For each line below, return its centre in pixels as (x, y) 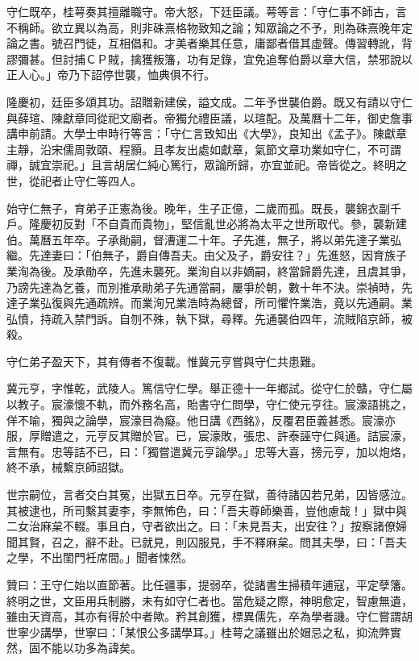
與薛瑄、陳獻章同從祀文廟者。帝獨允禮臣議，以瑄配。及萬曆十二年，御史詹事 (209, 117)
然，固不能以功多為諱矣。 (74, 648)
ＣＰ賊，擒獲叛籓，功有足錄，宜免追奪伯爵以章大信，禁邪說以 (249, 58)
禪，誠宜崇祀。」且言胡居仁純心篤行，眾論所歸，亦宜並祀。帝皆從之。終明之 (207, 165)
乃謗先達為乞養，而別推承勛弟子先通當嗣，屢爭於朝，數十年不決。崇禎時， (204, 287)
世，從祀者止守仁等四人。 (74, 180)
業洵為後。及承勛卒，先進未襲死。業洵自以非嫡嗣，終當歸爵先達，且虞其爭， (209, 270)
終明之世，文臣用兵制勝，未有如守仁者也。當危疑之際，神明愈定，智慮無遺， (209, 600)
